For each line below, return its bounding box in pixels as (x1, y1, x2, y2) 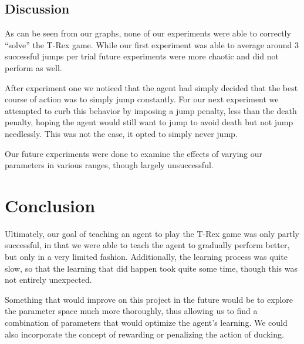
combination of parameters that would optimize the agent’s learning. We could (5, 316, 288, 329)
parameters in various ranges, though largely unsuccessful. (5, 159, 214, 171)
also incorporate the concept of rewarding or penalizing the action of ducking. (5, 328, 284, 340)
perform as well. (5, 61, 62, 74)
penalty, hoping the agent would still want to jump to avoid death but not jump (5, 116, 293, 128)
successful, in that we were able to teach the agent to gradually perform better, (5, 239, 290, 251)
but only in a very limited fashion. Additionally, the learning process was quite (5, 251, 288, 263)
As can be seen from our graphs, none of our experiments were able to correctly (5, 27, 291, 39)
